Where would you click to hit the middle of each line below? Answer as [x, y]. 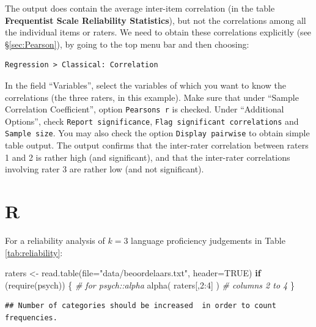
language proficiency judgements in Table [208, 241]
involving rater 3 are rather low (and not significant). [105, 169]
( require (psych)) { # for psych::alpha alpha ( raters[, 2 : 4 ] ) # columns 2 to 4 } [150, 285]
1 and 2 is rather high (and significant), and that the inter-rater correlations [148, 157]
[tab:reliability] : [34, 252]
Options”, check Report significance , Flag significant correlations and [152, 121]
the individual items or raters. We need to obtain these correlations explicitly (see [158, 32]
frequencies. [31, 318]
